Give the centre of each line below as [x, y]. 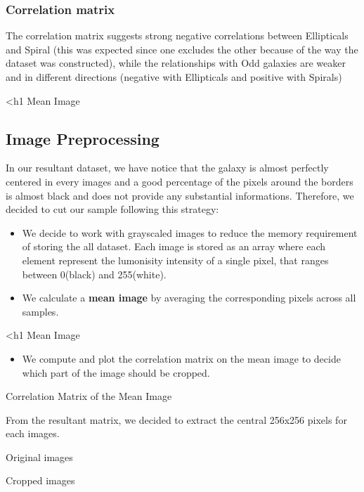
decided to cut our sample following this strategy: [112, 209]
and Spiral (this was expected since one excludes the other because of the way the [182, 49]
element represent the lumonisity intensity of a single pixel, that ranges [175, 260]
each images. [33, 433]
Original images [39, 457]
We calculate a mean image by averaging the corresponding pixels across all [189, 298]
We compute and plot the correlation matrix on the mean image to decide [181, 358]
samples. [40, 311]
